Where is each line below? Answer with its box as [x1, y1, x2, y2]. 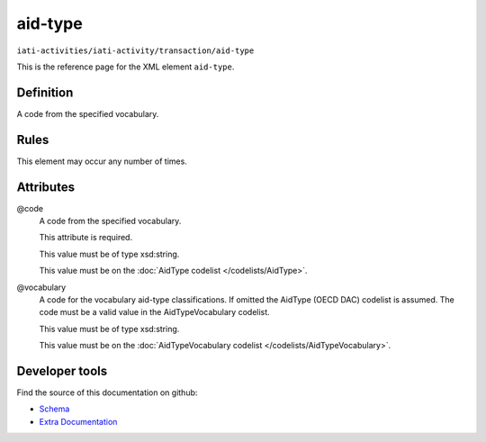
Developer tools [16, 363, 108, 378]
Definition [16, 85, 74, 100]
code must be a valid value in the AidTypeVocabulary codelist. [39, 307, 270, 318]
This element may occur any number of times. [16, 156, 188, 167]
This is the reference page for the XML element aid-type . [16, 61, 235, 72]
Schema [39, 403, 70, 414]
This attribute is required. [39, 232, 133, 243]
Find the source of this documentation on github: [16, 387, 198, 398]
